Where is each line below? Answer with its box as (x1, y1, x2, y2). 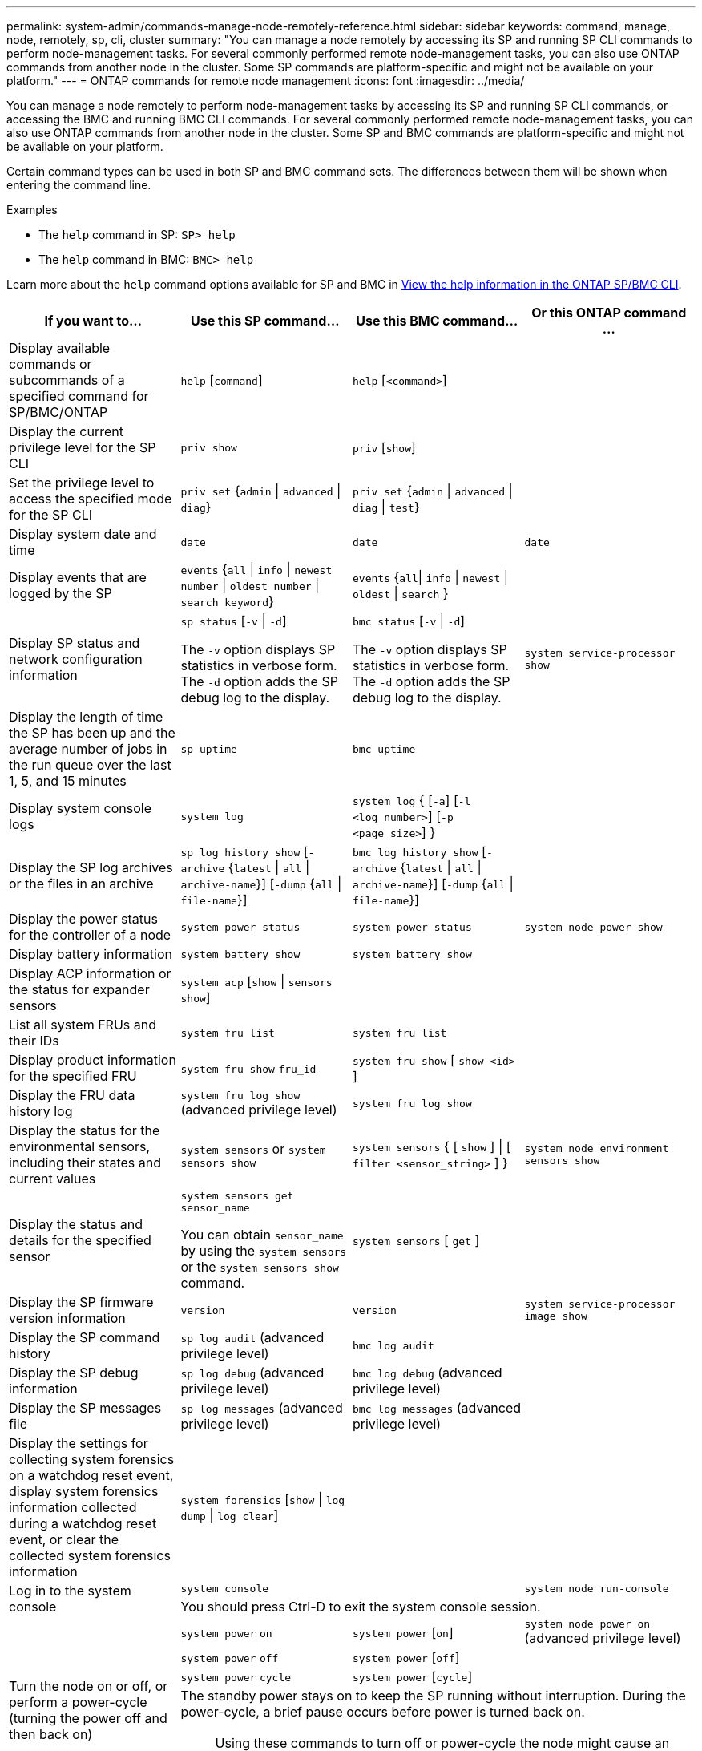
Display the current (9, 423, 123, 439)
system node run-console (524, 1583, 669, 1595)
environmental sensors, (9, 1138, 151, 1155)
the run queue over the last (9, 757, 171, 773)
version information (9, 1310, 126, 1326)
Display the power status (9, 911, 158, 927)
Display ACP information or (9, 965, 171, 981)
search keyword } (180, 593, 274, 609)
